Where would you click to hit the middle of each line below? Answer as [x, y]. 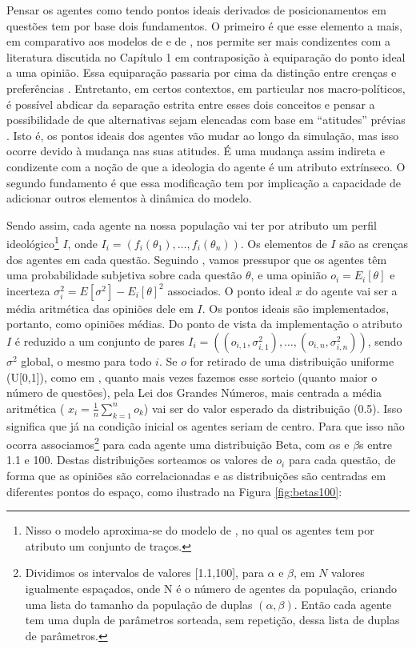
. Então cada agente [343, 604]
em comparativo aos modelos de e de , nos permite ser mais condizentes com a [198, 41]
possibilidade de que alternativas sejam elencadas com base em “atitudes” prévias [206, 120]
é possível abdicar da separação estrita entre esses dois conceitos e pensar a [191, 104]
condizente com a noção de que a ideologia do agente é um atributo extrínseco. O [206, 166]
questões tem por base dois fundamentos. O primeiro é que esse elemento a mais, [204, 25]
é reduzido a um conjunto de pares [100, 341]
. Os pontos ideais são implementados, [296, 308]
